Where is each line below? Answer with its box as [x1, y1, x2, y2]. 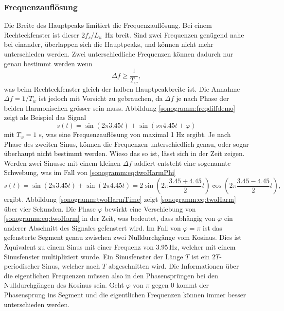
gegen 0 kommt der [152, 280, 209, 290]
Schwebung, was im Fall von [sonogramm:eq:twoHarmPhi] [4, 167, 176, 177]
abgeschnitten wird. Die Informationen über [108, 261, 239, 271]
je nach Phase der [176, 93, 229, 103]
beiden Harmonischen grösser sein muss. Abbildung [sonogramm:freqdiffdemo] [4, 102, 235, 113]
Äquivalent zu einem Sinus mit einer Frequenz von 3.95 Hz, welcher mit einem [4, 242, 236, 252]
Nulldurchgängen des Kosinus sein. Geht [4, 280, 124, 290]
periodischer [4, 261, 40, 271]
